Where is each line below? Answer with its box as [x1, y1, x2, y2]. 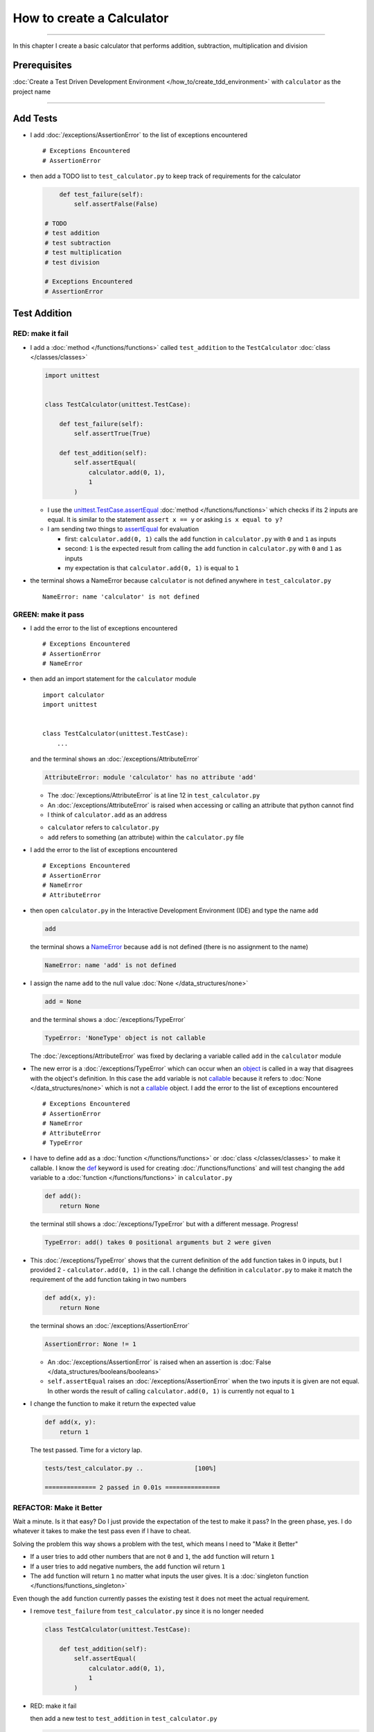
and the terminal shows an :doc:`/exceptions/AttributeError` [30, 755, 200, 763]
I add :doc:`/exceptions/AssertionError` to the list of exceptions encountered [30, 130, 248, 139]
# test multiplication [44, 249, 122, 256]
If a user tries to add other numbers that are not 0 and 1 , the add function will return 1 [30, 1553, 275, 1561]
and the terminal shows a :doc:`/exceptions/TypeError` [30, 1015, 186, 1023]
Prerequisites [12, 60, 72, 71]
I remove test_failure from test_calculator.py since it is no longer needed [30, 1607, 264, 1616]
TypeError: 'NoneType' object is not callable [44, 1034, 206, 1042]
